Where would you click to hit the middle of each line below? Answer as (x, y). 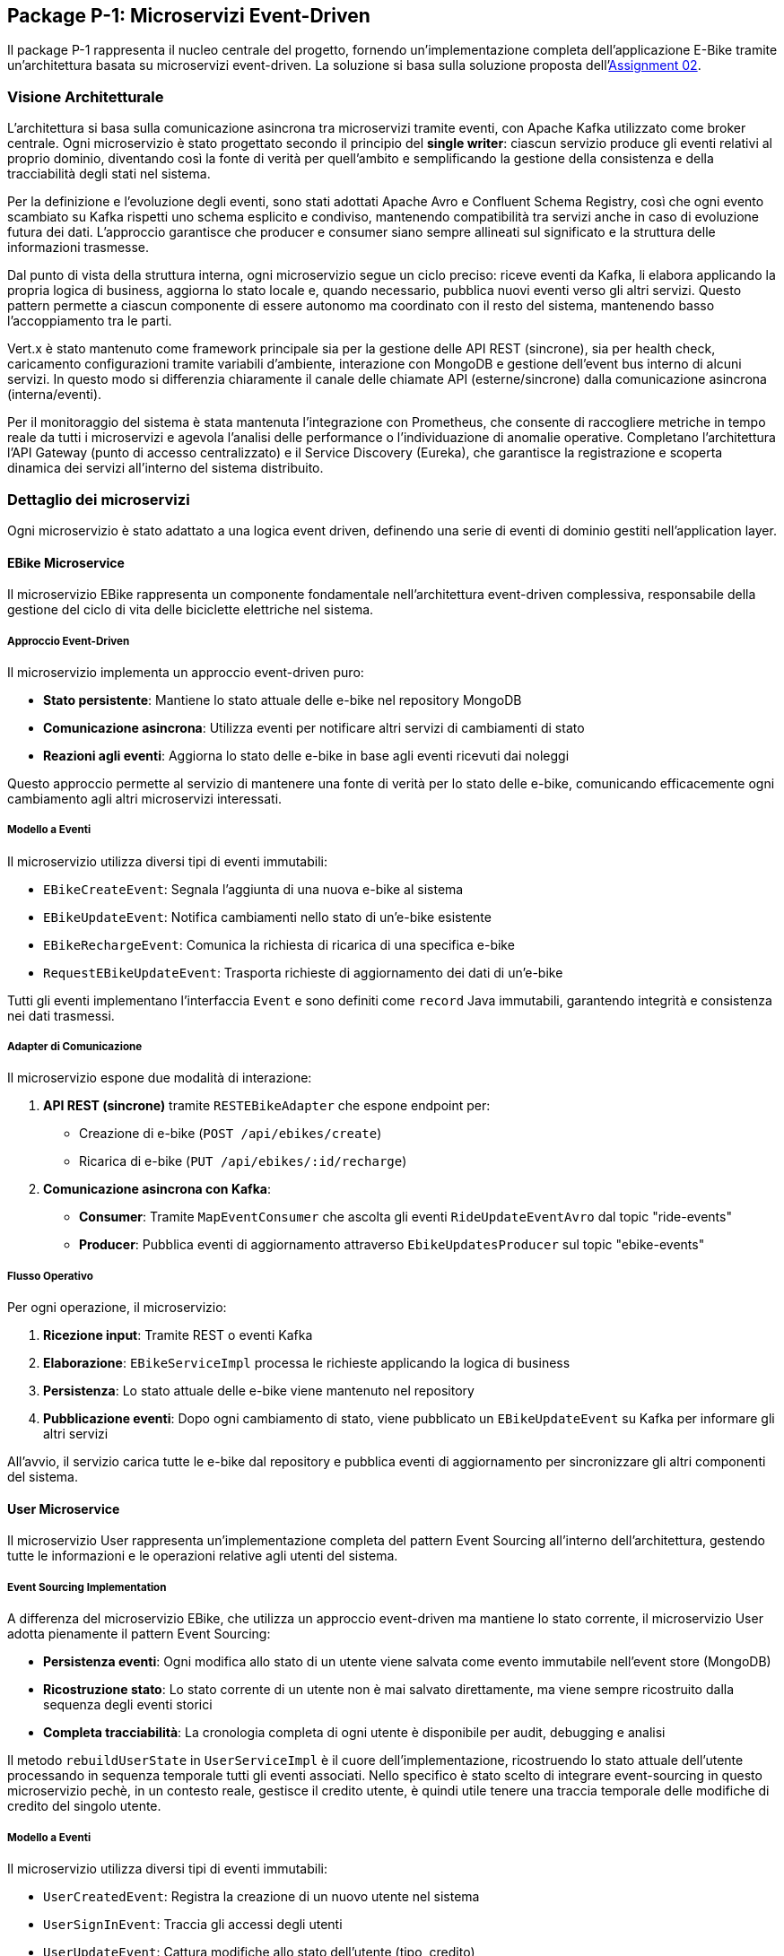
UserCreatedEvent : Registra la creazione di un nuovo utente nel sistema (261, 1897)
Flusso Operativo (50, 1276)
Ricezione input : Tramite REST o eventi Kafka (178, 1335)
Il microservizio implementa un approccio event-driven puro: (186, 672)
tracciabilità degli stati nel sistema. (109, 174)
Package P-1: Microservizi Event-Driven (189, 16)
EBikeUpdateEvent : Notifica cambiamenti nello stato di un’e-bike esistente (267, 917)
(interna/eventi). (55, 395)
